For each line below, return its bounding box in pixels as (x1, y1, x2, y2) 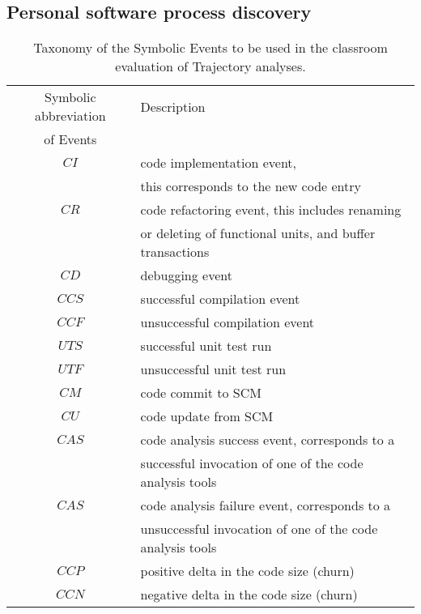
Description (140, 96, 206, 116)
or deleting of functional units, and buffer (140, 224, 376, 243)
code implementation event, (140, 153, 297, 173)
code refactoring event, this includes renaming (140, 200, 402, 220)
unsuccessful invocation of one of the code (140, 519, 378, 539)
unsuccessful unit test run (140, 360, 287, 379)
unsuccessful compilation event (140, 313, 315, 332)
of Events (44, 130, 97, 149)
